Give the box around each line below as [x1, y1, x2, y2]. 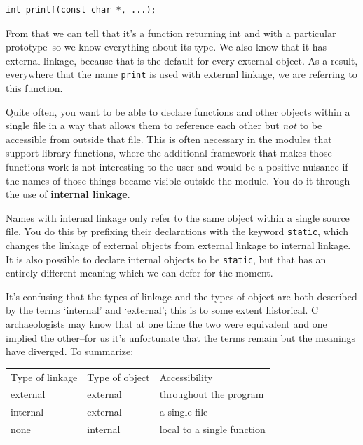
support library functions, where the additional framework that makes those [6, 145, 332, 160]
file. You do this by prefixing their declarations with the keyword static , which [6, 224, 348, 239]
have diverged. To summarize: [6, 344, 134, 359]
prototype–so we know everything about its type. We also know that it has [6, 39, 327, 54]
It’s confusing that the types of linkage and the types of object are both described [6, 288, 357, 303]
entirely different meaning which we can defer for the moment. [6, 265, 273, 280]
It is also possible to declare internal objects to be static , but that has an [6, 251, 327, 266]
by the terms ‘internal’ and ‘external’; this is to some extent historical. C [6, 303, 319, 317]
